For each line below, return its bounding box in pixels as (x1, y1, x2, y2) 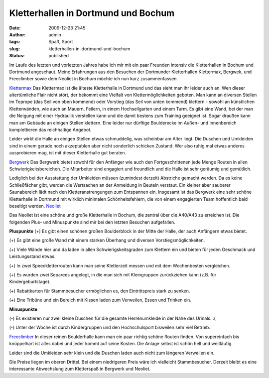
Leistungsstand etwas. (9, 253, 56, 259)
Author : (9, 31, 26, 37)
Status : (9, 53, 25, 59)
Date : (9, 25, 21, 31)
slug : (9, 45, 20, 52)
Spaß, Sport (48, 39, 73, 45)
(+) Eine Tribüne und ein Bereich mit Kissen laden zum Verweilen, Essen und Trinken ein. (9, 297, 192, 303)
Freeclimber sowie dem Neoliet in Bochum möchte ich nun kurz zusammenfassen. (9, 76, 178, 82)
